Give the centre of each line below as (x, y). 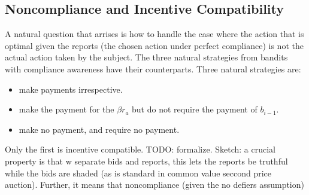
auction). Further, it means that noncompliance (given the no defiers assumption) (154, 185)
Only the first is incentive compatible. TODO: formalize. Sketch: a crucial (140, 149)
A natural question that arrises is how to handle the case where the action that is (154, 34)
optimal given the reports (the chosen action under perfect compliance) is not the (154, 45)
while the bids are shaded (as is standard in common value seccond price (138, 173)
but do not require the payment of (195, 109)
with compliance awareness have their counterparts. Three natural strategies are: (153, 68)
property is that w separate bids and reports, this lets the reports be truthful (146, 161)
